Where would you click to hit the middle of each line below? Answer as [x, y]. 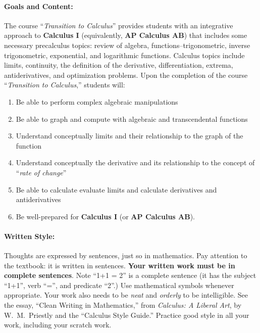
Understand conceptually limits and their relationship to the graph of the [129, 136]
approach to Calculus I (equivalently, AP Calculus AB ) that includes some [126, 35]
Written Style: [30, 236]
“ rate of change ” [41, 172]
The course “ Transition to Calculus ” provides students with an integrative [119, 25]
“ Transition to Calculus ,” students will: [65, 85]
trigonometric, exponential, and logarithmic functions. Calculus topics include [124, 55]
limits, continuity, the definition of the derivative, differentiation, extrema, [119, 65]
